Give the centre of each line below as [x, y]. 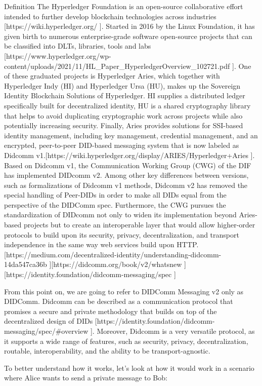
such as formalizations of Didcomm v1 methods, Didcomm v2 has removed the [126, 185]
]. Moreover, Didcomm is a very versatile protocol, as [172, 331]
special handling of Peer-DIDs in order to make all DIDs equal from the [115, 195]
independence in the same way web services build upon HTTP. [101, 244]
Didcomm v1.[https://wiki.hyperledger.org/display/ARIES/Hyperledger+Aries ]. [129, 155]
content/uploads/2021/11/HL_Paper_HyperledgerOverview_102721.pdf [117, 66]
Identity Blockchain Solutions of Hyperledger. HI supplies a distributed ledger [125, 95]
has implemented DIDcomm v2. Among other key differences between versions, [126, 175]
